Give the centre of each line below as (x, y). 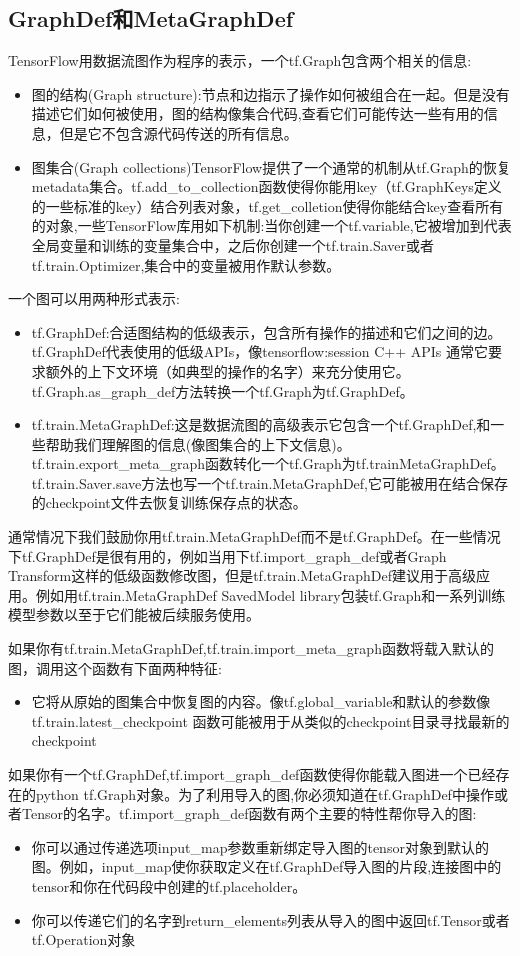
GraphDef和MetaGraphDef (151, 18)
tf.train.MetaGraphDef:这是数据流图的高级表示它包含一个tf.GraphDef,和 (261, 424)
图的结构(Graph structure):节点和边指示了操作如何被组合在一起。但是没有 (270, 93)
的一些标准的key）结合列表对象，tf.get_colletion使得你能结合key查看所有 (267, 205)
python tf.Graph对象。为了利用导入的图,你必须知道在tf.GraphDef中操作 (264, 793)
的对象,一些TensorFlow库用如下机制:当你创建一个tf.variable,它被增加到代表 (271, 225)
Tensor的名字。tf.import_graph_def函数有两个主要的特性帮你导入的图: (249, 813)
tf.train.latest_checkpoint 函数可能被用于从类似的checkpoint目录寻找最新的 (270, 720)
